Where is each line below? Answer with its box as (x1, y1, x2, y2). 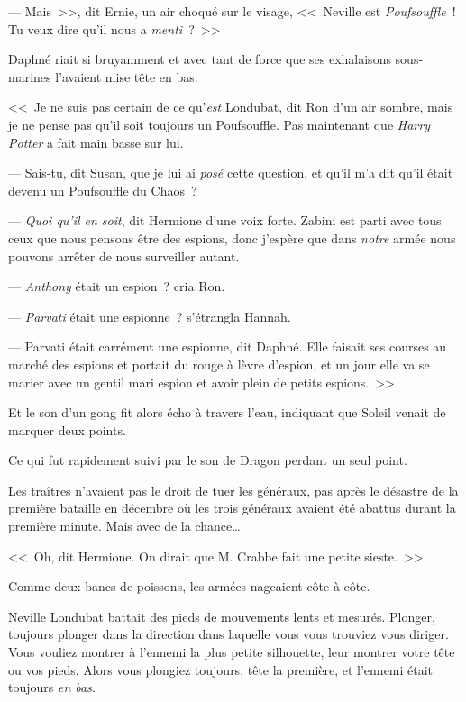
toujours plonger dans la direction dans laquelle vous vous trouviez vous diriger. (8, 625, 449, 643)
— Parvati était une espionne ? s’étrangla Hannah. (8, 306, 291, 325)
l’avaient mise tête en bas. (55, 67, 198, 86)
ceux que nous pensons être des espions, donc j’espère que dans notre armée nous (8, 228, 456, 247)
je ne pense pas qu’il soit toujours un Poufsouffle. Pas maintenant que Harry (8, 114, 430, 133)
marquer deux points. (8, 420, 126, 439)
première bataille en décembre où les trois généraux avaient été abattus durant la (8, 498, 456, 517)
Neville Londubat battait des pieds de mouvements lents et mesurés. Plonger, (8, 606, 435, 625)
